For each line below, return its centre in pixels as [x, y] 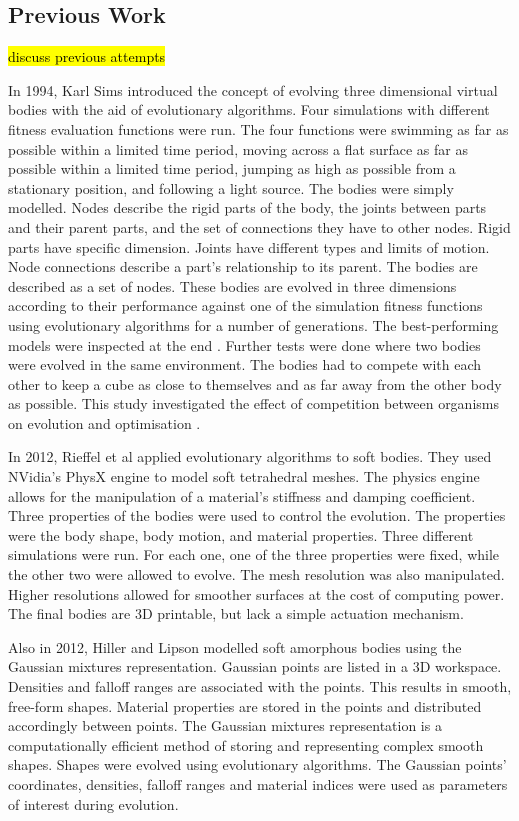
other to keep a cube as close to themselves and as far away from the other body [255, 383]
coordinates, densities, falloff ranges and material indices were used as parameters [258, 783]
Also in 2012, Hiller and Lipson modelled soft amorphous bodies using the [235, 646]
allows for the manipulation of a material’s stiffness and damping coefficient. [242, 495]
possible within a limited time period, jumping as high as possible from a [232, 168]
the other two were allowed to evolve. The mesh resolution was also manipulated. [256, 574]
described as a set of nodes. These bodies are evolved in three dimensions [232, 285]
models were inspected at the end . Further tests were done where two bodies [244, 344]
